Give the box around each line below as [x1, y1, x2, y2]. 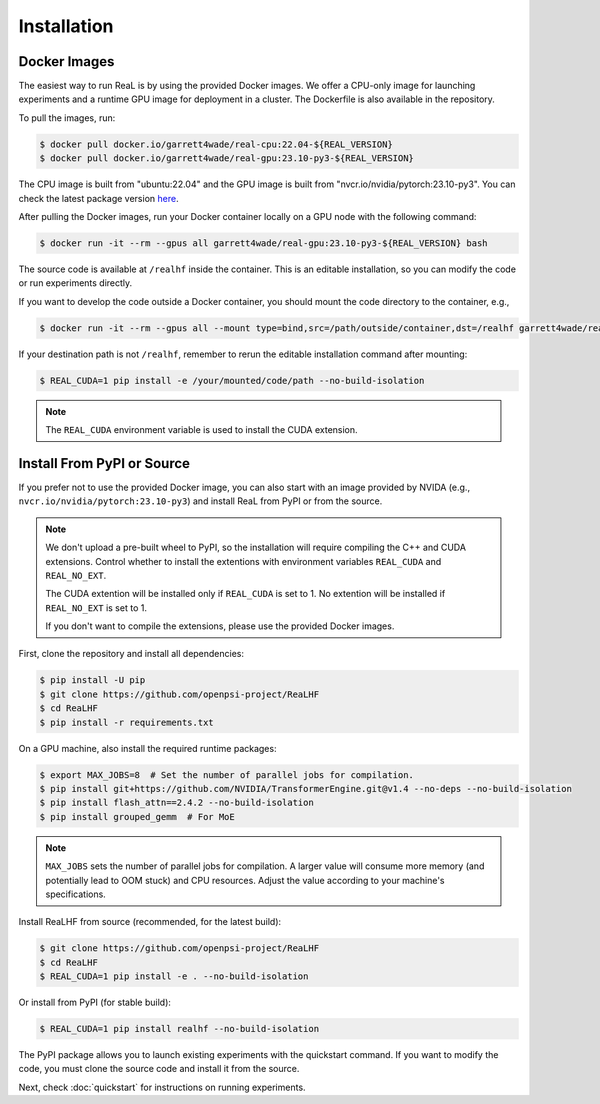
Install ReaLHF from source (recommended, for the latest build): [18, 916, 282, 928]
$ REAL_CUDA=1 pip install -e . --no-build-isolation [39, 971, 309, 982]
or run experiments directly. [18, 277, 133, 289]
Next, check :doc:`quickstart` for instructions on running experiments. [18, 1081, 306, 1093]
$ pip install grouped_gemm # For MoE [39, 811, 235, 822]
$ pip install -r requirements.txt [39, 716, 214, 728]
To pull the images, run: [18, 111, 116, 124]
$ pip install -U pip [39, 675, 146, 686]
